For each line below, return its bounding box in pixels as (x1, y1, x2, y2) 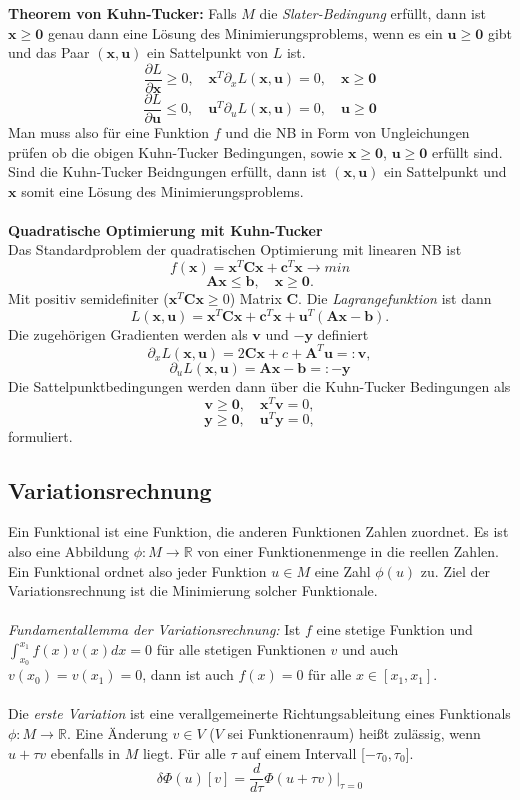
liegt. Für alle (142, 742, 226, 763)
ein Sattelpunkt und (384, 161, 507, 182)
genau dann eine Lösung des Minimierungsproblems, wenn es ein (47, 22, 443, 43)
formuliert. (8, 425, 73, 446)
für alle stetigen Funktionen (156, 639, 326, 660)
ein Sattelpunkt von (147, 42, 269, 63)
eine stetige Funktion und (316, 619, 473, 640)
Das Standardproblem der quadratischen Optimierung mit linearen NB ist (8, 239, 462, 260)
